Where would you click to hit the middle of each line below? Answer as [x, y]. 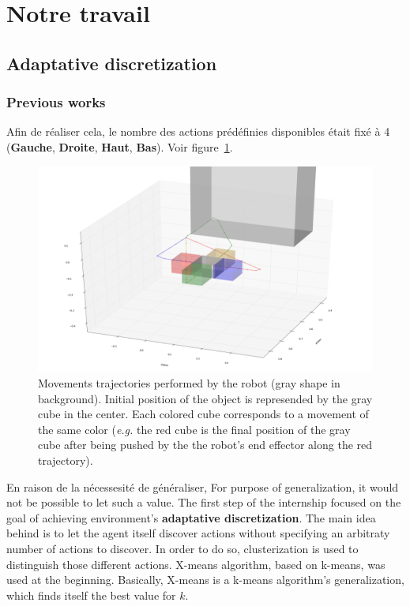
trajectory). [66, 460]
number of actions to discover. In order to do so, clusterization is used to [182, 548]
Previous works [56, 102]
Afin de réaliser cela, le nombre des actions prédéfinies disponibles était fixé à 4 [198, 131]
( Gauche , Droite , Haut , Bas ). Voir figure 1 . [120, 146]
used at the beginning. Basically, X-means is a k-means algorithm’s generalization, [205, 580]
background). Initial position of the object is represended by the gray [205, 398]
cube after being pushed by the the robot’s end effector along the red [205, 445]
